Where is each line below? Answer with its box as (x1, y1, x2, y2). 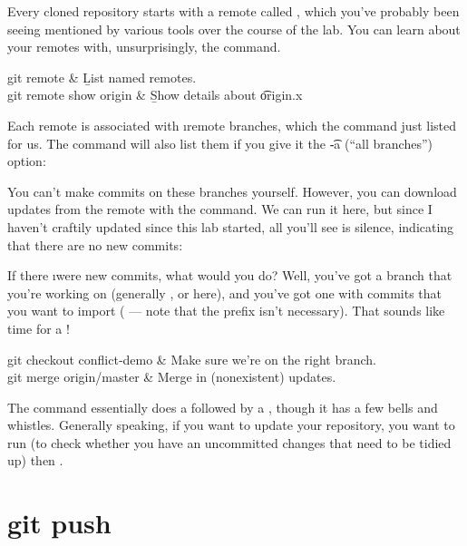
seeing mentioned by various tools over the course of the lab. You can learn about (7, 19, 461, 38)
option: (7, 151, 46, 171)
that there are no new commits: (7, 235, 183, 254)
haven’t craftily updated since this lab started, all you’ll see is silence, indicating (7, 217, 454, 236)
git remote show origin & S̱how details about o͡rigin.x (7, 85, 303, 104)
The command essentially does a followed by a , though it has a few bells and (7, 397, 438, 416)
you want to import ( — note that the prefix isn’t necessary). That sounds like (7, 301, 445, 320)
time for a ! (7, 318, 70, 337)
